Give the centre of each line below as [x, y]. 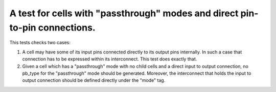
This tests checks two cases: [40, 43]
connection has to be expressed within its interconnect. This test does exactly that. [110, 59]
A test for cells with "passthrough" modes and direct [124, 13]
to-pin [23, 27]
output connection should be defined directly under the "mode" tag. [94, 80]
